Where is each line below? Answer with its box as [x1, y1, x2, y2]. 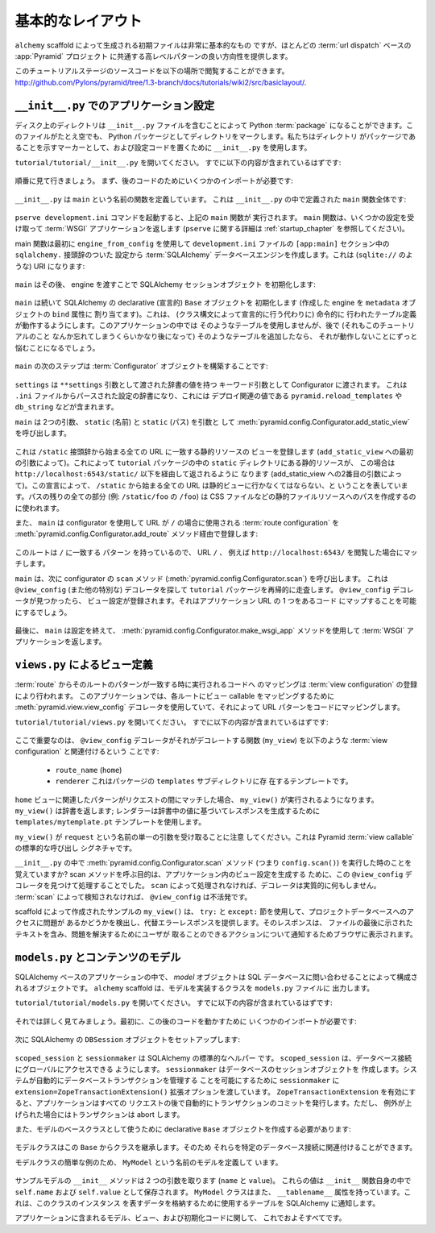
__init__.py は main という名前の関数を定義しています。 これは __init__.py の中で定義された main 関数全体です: [14, 194, 407, 204]
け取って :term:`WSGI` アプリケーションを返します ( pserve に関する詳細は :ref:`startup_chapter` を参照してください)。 [14, 224, 410, 234]
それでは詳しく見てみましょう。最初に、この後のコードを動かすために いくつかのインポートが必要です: [14, 1016, 358, 1026]
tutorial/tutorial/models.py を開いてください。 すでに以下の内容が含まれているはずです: [14, 998, 333, 1007]
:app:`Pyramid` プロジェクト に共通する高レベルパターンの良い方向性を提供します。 [14, 51, 293, 60]
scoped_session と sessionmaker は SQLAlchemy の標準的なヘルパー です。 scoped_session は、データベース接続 [14, 1052, 412, 1063]
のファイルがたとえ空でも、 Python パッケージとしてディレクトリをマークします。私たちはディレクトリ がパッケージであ [14, 131, 416, 141]
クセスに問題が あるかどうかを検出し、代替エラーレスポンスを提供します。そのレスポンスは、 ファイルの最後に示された [14, 918, 413, 928]
